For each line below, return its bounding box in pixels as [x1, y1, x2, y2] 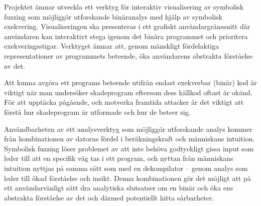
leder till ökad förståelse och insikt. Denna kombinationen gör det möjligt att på [4, 172, 251, 183]
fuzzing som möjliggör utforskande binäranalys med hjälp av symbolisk [4, 11, 222, 22]
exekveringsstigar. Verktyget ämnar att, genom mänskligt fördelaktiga [4, 41, 219, 51]
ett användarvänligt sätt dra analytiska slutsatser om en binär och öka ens [4, 182, 233, 193]
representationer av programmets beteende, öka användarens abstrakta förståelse [4, 50, 253, 61]
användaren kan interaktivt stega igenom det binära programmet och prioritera [4, 31, 248, 41]
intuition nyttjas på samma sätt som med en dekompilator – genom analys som [4, 162, 248, 173]
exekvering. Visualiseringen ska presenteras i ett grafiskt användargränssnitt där [4, 21, 250, 32]
